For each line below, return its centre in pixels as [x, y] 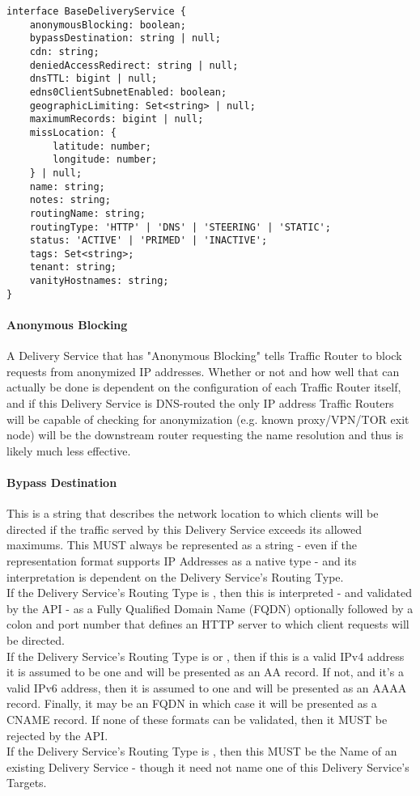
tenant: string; [73, 267]
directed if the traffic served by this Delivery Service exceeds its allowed [184, 529]
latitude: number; [102, 146]
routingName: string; [87, 213]
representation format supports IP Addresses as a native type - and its [182, 560]
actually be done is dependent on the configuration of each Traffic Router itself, [204, 387]
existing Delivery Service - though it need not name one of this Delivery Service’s [208, 766]
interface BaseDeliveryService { [96, 11]
